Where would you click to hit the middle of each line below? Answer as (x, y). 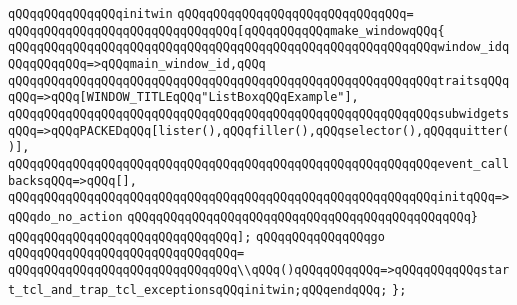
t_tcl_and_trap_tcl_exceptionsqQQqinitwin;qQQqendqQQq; (198, 289)
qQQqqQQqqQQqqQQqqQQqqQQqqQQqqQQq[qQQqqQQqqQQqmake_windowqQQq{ (226, 30)
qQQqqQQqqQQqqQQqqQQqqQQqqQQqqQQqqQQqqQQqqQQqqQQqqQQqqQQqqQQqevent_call (259, 163)
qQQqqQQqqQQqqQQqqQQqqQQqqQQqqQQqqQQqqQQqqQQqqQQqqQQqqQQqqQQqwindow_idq (259, 47)
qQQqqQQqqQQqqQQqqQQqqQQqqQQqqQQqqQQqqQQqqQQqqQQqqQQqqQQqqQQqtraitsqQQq (259, 80)
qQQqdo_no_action (65, 216)
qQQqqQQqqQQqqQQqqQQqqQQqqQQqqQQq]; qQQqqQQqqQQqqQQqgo (196, 236)
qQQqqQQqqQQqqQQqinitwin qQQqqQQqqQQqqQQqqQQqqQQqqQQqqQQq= (211, 14)
